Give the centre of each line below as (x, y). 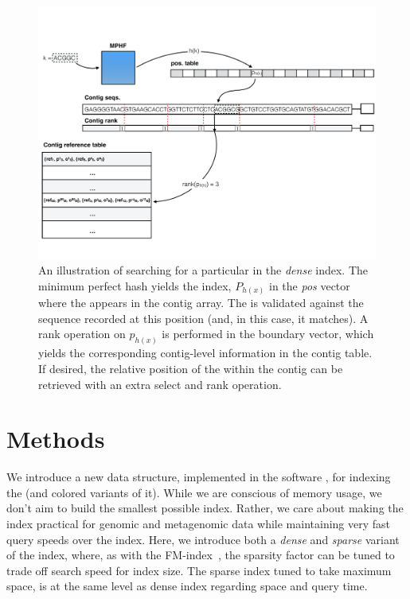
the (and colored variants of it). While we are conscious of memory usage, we (194, 492)
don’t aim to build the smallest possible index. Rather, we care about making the (205, 508)
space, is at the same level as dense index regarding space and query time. (187, 586)
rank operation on (82, 334)
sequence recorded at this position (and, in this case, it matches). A (203, 318)
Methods (56, 439)
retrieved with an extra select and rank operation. (160, 384)
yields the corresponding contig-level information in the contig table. (205, 353)
